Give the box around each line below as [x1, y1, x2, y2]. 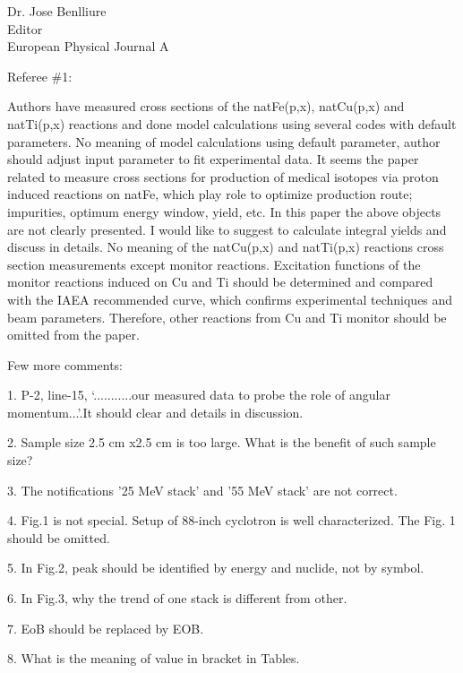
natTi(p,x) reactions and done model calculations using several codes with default [7, 114, 457, 133]
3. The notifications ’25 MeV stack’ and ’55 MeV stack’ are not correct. [7, 480, 398, 499]
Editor [7, 19, 43, 38]
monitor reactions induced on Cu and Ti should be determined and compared [7, 272, 433, 291]
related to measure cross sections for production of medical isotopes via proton [7, 167, 439, 186]
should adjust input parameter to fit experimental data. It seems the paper [7, 150, 419, 168]
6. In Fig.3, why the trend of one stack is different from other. [7, 589, 347, 608]
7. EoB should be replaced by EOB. [7, 618, 204, 637]
